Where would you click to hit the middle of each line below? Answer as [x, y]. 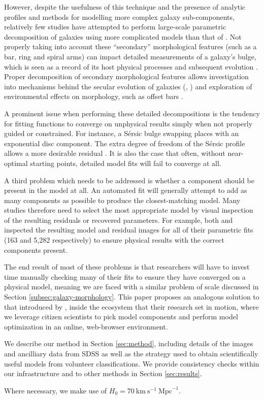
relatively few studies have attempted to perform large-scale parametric [115, 27]
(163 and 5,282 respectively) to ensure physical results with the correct [114, 240]
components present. [36, 250]
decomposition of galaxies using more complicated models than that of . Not [123, 36]
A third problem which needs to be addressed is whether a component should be [129, 180]
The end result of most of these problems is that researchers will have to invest [127, 267]
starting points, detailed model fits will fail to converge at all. [126, 163]
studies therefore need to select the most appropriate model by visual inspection [129, 210]
